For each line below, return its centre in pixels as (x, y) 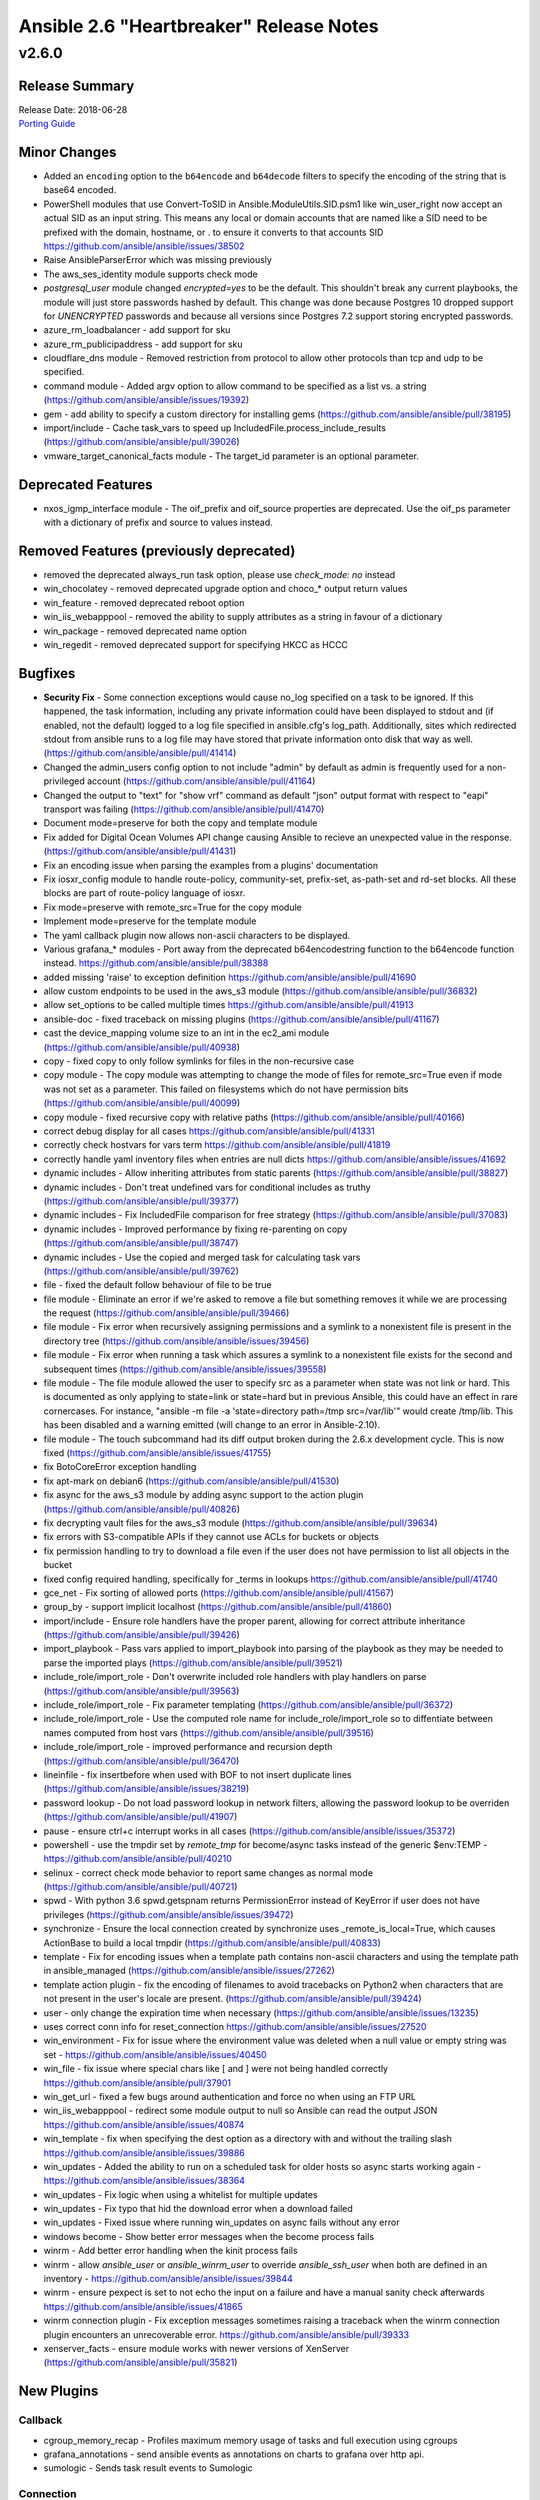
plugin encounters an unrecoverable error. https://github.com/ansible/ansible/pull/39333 (226, 2334)
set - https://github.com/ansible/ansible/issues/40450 (155, 2054)
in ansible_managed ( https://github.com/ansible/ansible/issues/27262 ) (189, 1971)
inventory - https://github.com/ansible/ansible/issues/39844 (168, 2279)
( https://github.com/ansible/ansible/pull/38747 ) (141, 1243)
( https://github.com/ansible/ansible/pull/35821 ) (140, 2362)
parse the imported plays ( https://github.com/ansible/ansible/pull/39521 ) (193, 1662)
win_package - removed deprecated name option (145, 631)
